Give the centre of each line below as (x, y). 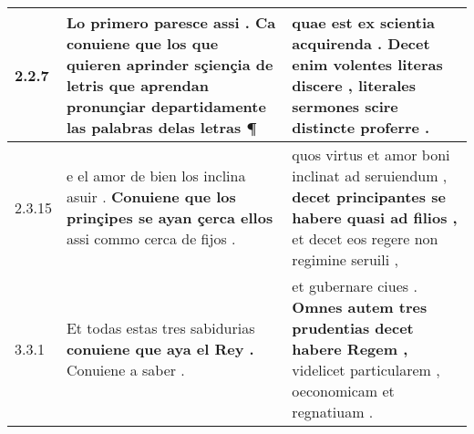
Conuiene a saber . (125, 370)
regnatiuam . (333, 412)
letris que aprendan (137, 85)
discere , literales (354, 85)
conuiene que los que (142, 43)
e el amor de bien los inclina (156, 176)
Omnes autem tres (360, 307)
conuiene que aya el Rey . (160, 349)
